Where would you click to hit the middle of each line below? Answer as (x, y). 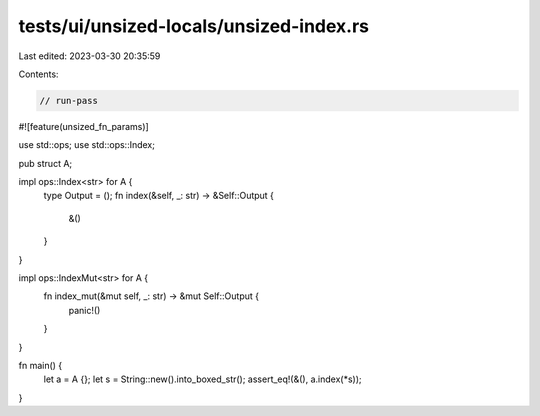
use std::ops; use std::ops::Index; (86, 145)
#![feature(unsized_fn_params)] (83, 126)
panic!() (84, 310)
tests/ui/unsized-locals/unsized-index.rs (194, 26)
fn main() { (40, 365)
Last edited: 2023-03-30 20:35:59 (89, 56)
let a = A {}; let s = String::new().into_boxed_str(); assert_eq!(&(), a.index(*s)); (202, 379)
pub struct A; (45, 163)
